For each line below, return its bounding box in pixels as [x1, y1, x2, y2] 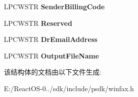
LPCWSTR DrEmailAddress [4, 34, 98, 44]
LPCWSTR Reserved [4, 18, 72, 28]
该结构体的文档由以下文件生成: [4, 67, 101, 77]
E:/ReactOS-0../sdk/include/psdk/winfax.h [4, 83, 134, 93]
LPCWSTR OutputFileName [4, 50, 99, 60]
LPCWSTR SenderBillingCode [4, 1, 105, 11]
